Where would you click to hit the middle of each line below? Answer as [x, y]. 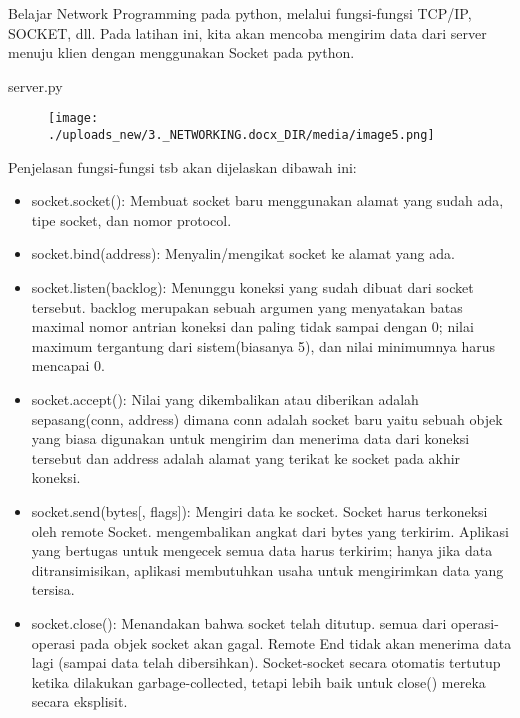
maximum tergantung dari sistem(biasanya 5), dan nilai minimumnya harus [263, 345]
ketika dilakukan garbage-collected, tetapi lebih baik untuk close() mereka [258, 681]
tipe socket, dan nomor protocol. [131, 219]
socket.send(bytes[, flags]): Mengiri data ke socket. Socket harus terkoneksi [259, 511]
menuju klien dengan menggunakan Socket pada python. [181, 52]
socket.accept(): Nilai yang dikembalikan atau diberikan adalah [225, 399]
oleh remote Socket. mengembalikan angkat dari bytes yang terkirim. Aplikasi [270, 530]
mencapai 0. [68, 365]
